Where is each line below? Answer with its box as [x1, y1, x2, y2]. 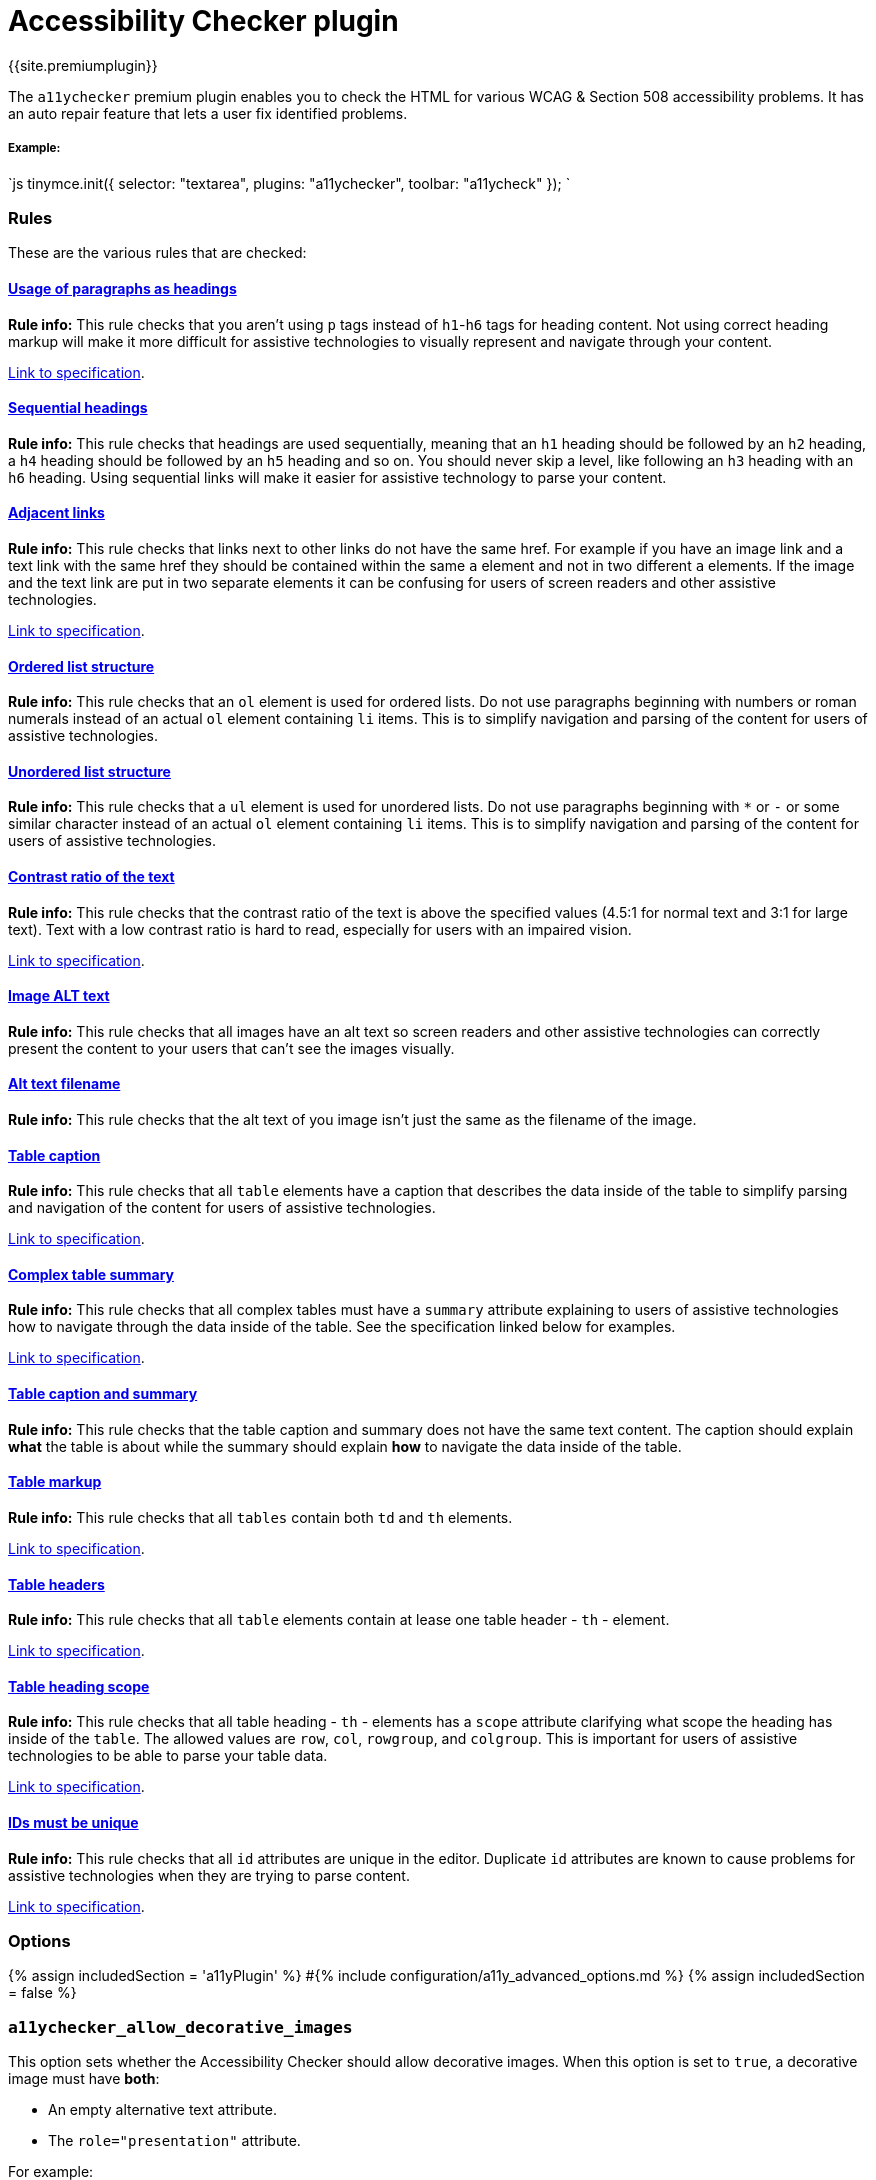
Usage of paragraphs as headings [8, 279, 237, 297]
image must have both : [8, 2070, 160, 2088]
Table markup [8, 1473, 102, 1491]
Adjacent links [8, 504, 105, 522]
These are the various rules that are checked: [8, 244, 307, 262]
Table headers [8, 1575, 105, 1593]
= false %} [8, 1984, 77, 2002]
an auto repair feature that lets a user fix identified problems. [8, 104, 408, 122]
